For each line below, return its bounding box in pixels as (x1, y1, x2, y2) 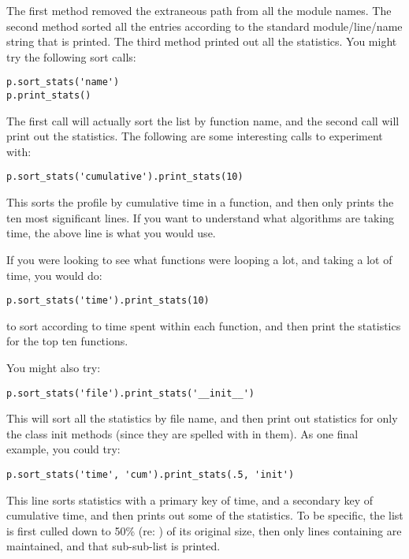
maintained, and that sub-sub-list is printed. (6, 538, 221, 554)
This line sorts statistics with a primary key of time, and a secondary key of (6, 491, 373, 508)
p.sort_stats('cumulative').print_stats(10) (6, 171, 244, 183)
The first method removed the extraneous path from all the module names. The (6, 2, 392, 18)
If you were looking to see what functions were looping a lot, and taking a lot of (6, 251, 392, 267)
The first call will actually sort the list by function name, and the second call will (6, 112, 400, 129)
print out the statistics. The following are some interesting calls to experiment (6, 128, 383, 144)
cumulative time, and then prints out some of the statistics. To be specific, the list (6, 507, 403, 524)
